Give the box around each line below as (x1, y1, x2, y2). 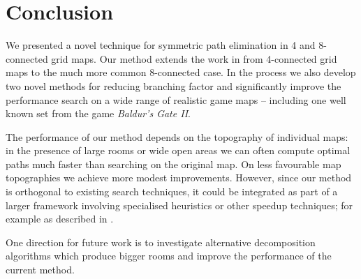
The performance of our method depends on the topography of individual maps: (6, 129, 348, 144)
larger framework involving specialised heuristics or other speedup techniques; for (6, 197, 353, 212)
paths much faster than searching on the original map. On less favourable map (6, 156, 341, 171)
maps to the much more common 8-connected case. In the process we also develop (6, 65, 356, 80)
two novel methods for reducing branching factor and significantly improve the (6, 78, 341, 93)
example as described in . (6, 211, 114, 226)
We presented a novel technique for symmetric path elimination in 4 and (6, 38, 316, 52)
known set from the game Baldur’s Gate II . (6, 106, 191, 121)
